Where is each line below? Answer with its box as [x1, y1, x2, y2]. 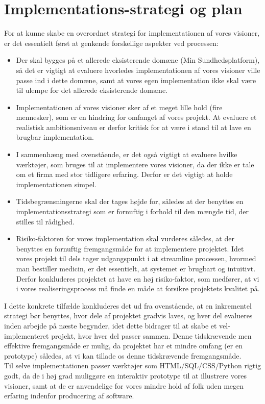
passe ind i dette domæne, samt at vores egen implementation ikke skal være [16, 74, 256, 85]
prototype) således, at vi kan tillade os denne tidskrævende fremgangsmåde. [4, 350, 242, 361]
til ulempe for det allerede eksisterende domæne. [16, 85, 167, 95]
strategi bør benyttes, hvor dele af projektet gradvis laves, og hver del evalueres [4, 310, 253, 321]
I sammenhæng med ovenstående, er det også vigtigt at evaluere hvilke [16, 149, 237, 160]
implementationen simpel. [16, 179, 97, 189]
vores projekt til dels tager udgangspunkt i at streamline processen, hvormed [16, 253, 256, 264]
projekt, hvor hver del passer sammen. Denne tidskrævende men [51, 330, 252, 341]
